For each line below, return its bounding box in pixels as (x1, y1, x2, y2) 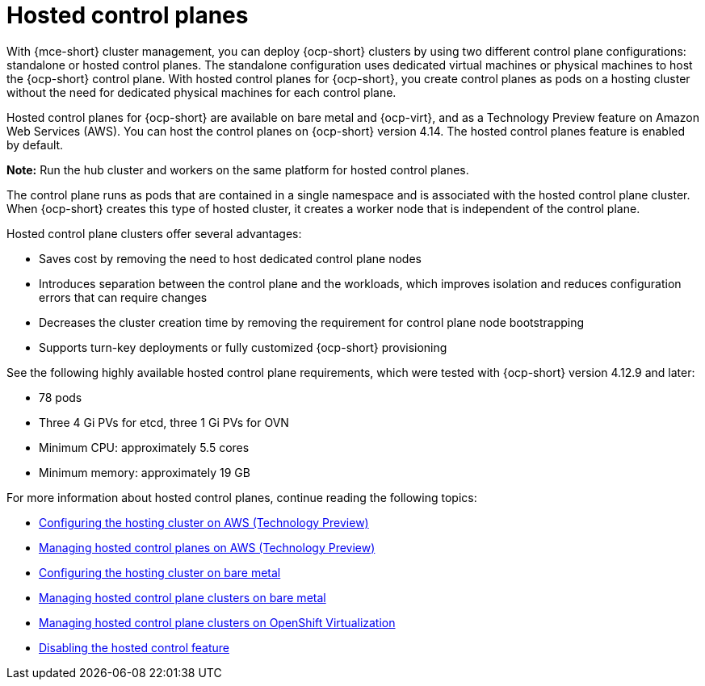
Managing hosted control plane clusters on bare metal (39, 590, 326, 604)
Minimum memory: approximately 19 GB (39, 465, 250, 479)
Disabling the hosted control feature (39, 640, 230, 655)
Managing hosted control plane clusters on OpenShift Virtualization (39, 615, 396, 630)
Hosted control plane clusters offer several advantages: (6, 226, 302, 241)
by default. (6, 137, 64, 152)
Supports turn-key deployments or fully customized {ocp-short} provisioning (39, 340, 447, 354)
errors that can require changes (39, 290, 208, 304)
